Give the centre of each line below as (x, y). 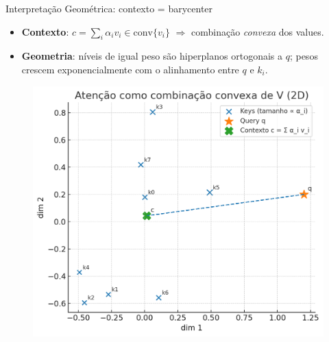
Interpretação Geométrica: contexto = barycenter (109, 8)
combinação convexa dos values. (257, 31)
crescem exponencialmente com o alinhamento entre (130, 69)
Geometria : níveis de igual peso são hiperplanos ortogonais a (152, 56)
